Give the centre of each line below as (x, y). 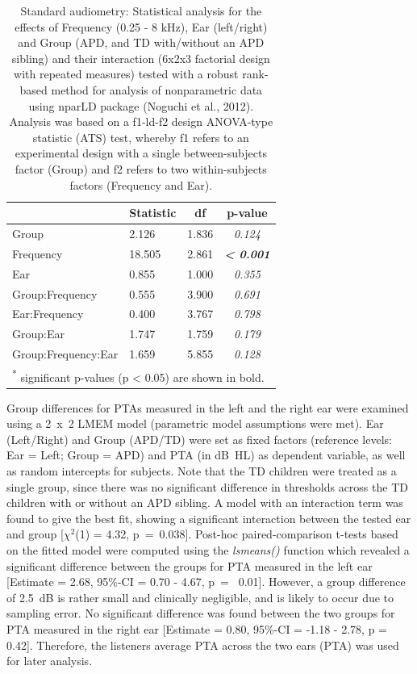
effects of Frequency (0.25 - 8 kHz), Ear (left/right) (141, 26)
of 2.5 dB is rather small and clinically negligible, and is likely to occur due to (200, 597)
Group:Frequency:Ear (65, 354)
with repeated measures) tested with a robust (126, 74)
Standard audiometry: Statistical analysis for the (141, 10)
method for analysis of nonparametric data (157, 89)
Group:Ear (38, 334)
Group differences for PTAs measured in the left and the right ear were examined (208, 407)
